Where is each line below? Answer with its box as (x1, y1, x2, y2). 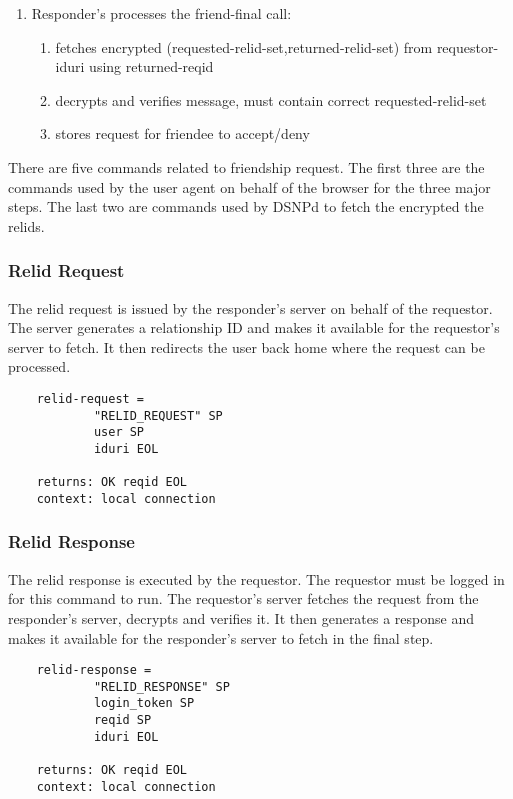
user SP (93, 425, 145, 440)
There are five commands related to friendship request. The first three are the (8, 156, 485, 177)
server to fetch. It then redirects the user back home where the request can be (8, 336, 485, 357)
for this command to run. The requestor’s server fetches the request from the (8, 588, 479, 609)
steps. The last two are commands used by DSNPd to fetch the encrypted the (8, 196, 484, 217)
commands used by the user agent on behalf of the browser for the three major (8, 176, 491, 197)
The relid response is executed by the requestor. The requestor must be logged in (8, 568, 505, 589)
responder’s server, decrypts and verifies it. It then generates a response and (8, 607, 475, 628)
